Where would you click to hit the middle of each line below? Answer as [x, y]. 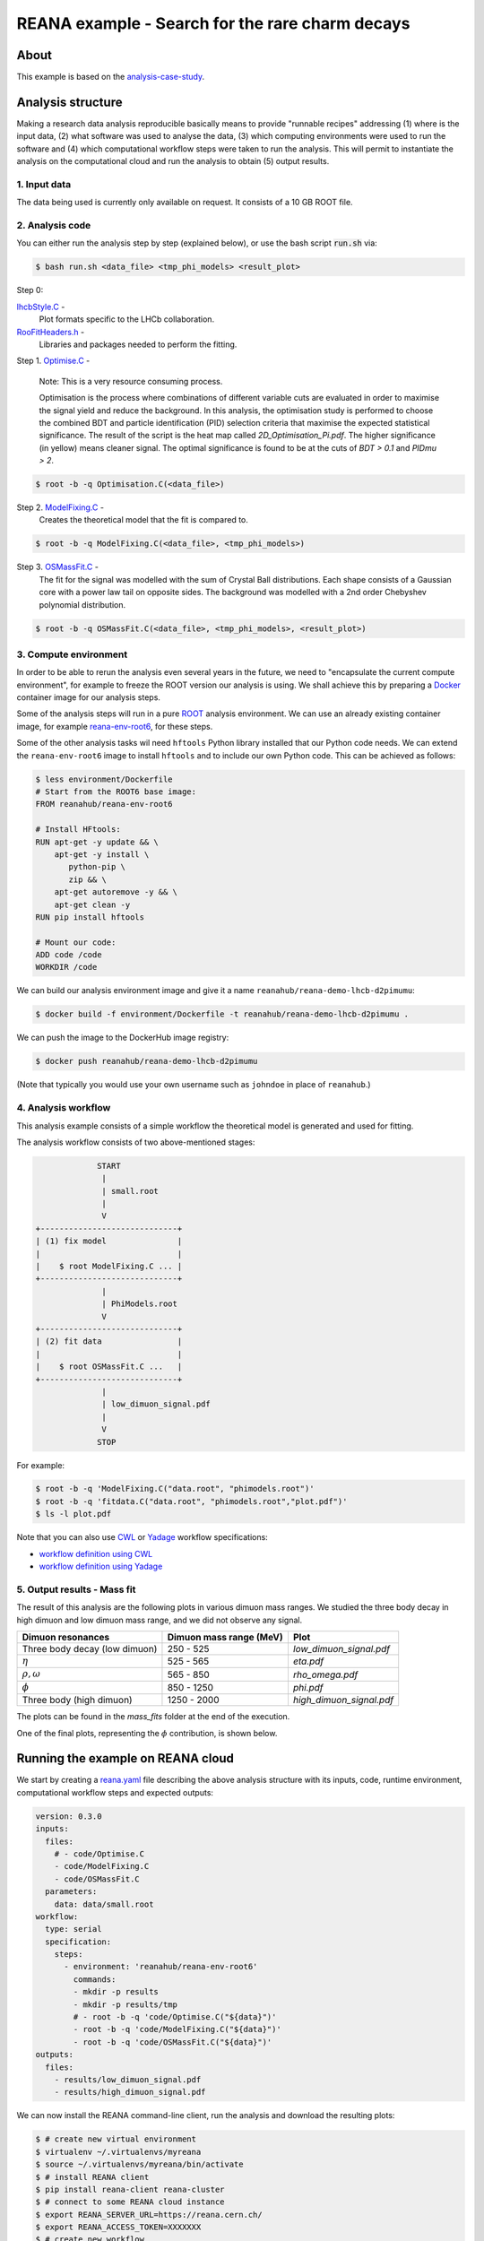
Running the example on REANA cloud [125, 1758]
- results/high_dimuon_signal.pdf [130, 2092]
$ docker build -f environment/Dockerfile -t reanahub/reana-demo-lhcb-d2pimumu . [222, 1014]
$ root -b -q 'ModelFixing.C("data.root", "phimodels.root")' [175, 1489]
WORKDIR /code [66, 967]
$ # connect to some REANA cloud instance [130, 2202]
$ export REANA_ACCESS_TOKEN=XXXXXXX [118, 2227]
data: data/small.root [104, 1904]
